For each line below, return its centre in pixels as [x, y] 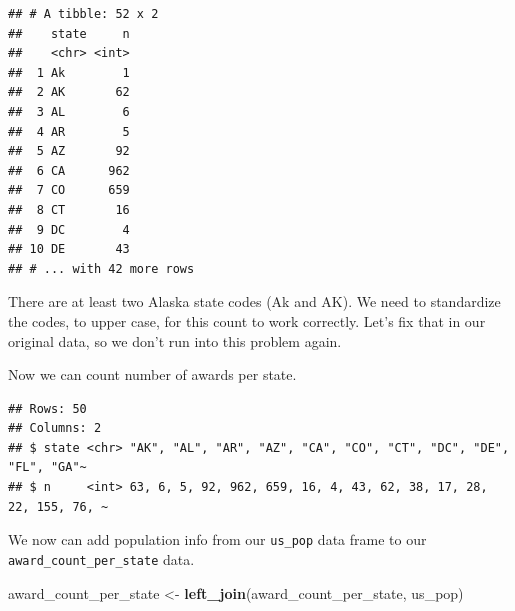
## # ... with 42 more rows [101, 268]
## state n [69, 33]
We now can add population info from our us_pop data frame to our [217, 539]
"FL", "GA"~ [47, 467]
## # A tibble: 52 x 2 [83, 14]
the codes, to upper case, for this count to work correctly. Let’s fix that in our [247, 320]
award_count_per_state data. [101, 558]
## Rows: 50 [47, 408]
